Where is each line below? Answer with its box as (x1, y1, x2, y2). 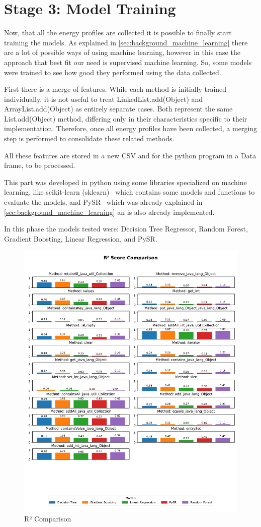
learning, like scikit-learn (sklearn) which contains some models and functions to (4, 187, 255, 197)
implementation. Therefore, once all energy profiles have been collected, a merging (4, 123, 257, 134)
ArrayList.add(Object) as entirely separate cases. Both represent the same (4, 103, 233, 114)
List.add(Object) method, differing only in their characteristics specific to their (4, 113, 247, 124)
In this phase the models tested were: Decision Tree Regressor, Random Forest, (4, 223, 248, 234)
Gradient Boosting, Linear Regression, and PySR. (4, 233, 157, 244)
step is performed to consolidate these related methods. (4, 133, 175, 144)
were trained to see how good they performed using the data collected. (4, 67, 221, 77)
